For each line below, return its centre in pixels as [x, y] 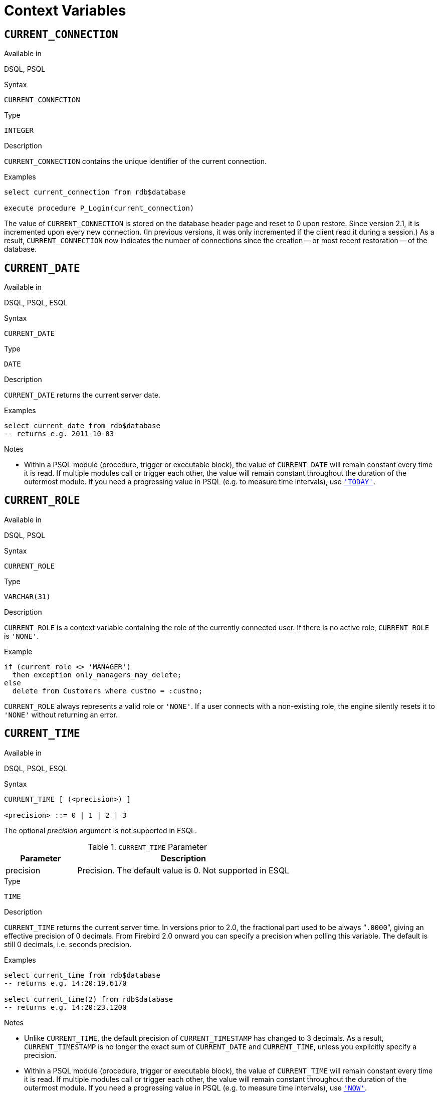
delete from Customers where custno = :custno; [107, 691]
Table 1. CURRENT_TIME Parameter [147, 847]
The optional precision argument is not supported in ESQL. [101, 830]
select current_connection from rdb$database [95, 192]
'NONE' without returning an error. [61, 714]
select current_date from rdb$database [82, 426]
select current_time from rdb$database [82, 975]
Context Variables [65, 11]
